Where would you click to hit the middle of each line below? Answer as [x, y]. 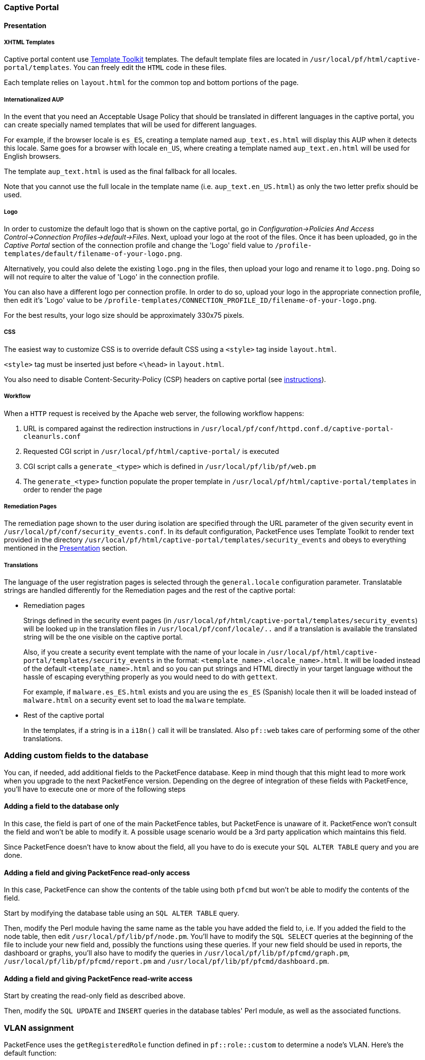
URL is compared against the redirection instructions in [111, 428]
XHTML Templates [29, 42]
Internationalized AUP [34, 99]
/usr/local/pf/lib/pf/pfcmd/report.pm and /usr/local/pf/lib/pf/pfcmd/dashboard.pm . [167, 961]
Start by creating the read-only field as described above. [95, 996]
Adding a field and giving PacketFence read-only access [97, 872]
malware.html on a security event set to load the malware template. [135, 700]
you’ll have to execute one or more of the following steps [95, 789]
